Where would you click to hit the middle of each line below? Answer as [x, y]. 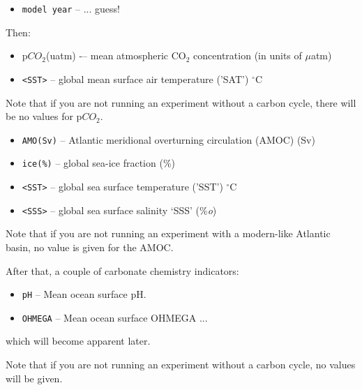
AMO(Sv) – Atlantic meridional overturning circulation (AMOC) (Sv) [168, 139]
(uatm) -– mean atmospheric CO [116, 55]
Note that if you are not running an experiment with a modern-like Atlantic [168, 233]
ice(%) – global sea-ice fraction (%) [99, 163]
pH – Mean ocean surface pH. [84, 294]
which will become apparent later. [78, 341]
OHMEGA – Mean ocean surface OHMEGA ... [115, 317]
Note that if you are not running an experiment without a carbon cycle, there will [181, 102]
